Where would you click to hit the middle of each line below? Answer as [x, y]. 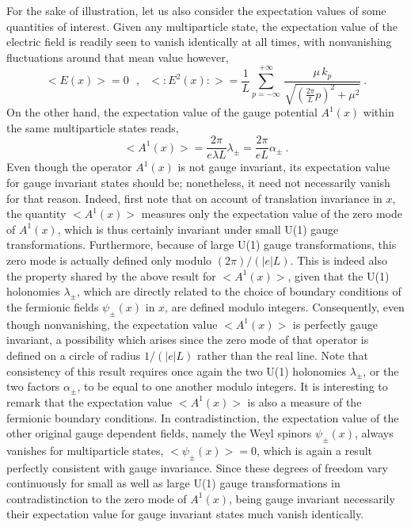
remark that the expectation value [89, 401]
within [379, 112]
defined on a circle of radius [74, 355]
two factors [33, 386]
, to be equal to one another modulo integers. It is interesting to [232, 386]
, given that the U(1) [339, 275]
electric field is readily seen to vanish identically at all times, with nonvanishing [199, 42]
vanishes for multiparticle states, [85, 450]
